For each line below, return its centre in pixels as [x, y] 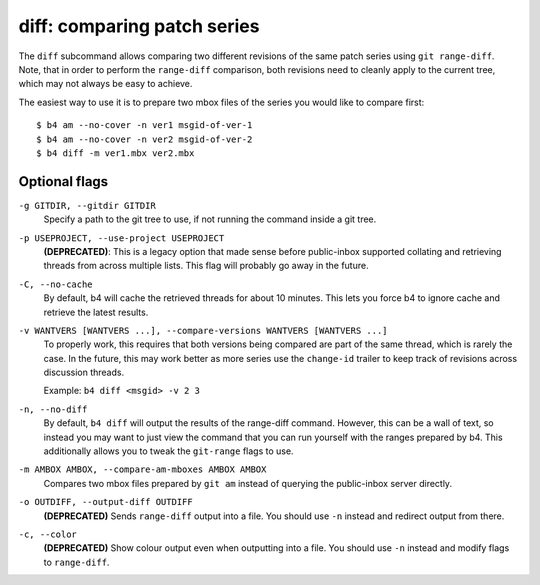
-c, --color [47, 534]
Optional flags [63, 181]
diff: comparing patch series [139, 26]
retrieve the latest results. [96, 312]
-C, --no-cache [56, 284]
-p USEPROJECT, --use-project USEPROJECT [121, 238]
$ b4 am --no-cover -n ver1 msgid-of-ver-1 [144, 125]
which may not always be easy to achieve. [105, 84]
